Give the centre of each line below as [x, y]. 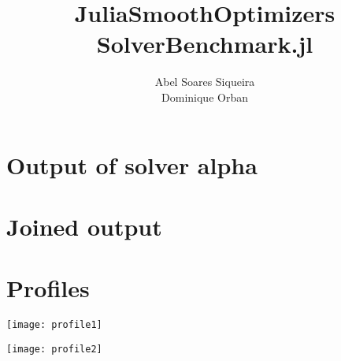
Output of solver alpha [132, 164]
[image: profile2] [54, 349]
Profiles [48, 288]
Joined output [84, 226]
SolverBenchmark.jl [205, 44]
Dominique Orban [205, 97]
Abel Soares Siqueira [205, 82]
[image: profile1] [54, 325]
